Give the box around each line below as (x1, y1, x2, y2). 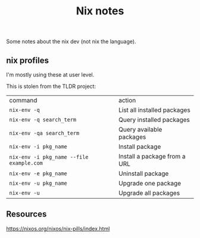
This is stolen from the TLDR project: (6, 83, 96, 90)
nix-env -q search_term (9, 117, 77, 123)
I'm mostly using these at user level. (6, 71, 95, 78)
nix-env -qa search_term (9, 130, 80, 136)
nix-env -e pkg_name (9, 170, 67, 177)
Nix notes (76, 4, 124, 18)
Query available (118, 126, 162, 133)
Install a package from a (118, 152, 186, 160)
